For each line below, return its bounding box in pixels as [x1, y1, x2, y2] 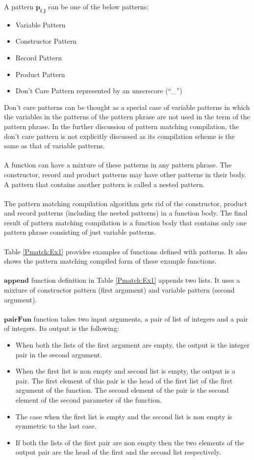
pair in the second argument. [15, 349, 102, 359]
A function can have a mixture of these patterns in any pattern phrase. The [4, 160, 232, 170]
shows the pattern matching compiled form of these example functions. [4, 256, 217, 266]
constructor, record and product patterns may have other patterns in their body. [4, 169, 246, 179]
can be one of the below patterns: [48, 1, 149, 11]
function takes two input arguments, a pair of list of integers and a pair [33, 313, 248, 324]
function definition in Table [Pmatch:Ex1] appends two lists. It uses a [31, 275, 240, 285]
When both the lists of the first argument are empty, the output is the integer [15, 340, 250, 350]
